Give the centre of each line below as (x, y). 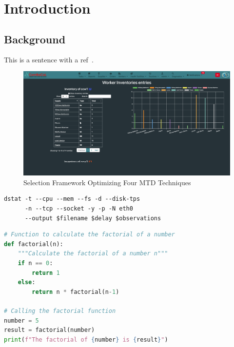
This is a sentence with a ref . (49, 59)
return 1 (46, 273)
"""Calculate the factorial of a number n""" (93, 254)
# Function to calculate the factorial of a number (89, 235)
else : (27, 282)
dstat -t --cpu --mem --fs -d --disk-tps (72, 199)
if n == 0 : (35, 263)
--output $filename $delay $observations (93, 218)
